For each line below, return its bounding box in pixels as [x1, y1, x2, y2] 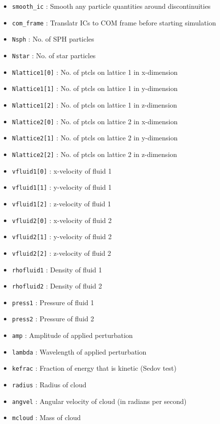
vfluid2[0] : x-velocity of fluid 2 [12, 215, 112, 225]
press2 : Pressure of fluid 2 [12, 313, 94, 324]
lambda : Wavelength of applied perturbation [12, 346, 147, 357]
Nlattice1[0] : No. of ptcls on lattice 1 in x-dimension [12, 67, 178, 77]
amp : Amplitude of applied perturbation [12, 330, 133, 340]
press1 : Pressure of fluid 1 [12, 297, 94, 307]
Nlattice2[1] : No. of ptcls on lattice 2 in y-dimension [12, 133, 178, 143]
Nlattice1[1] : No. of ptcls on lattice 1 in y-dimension [12, 83, 178, 93]
